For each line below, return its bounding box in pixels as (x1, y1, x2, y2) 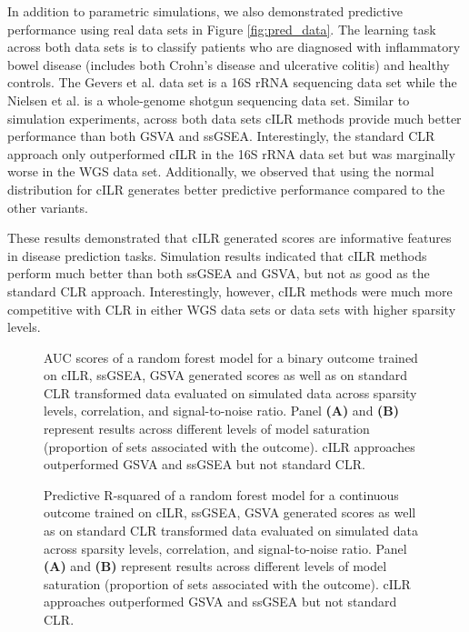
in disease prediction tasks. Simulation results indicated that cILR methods (7, 246, 427, 265)
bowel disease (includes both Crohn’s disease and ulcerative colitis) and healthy (7, 55, 450, 74)
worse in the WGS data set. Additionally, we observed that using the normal (7, 162, 434, 181)
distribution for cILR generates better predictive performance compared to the (7, 179, 445, 198)
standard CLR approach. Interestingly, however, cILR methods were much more (7, 281, 453, 300)
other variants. (7, 197, 88, 216)
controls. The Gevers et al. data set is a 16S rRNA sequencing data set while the (7, 73, 457, 92)
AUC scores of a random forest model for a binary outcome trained (44, 347, 418, 366)
